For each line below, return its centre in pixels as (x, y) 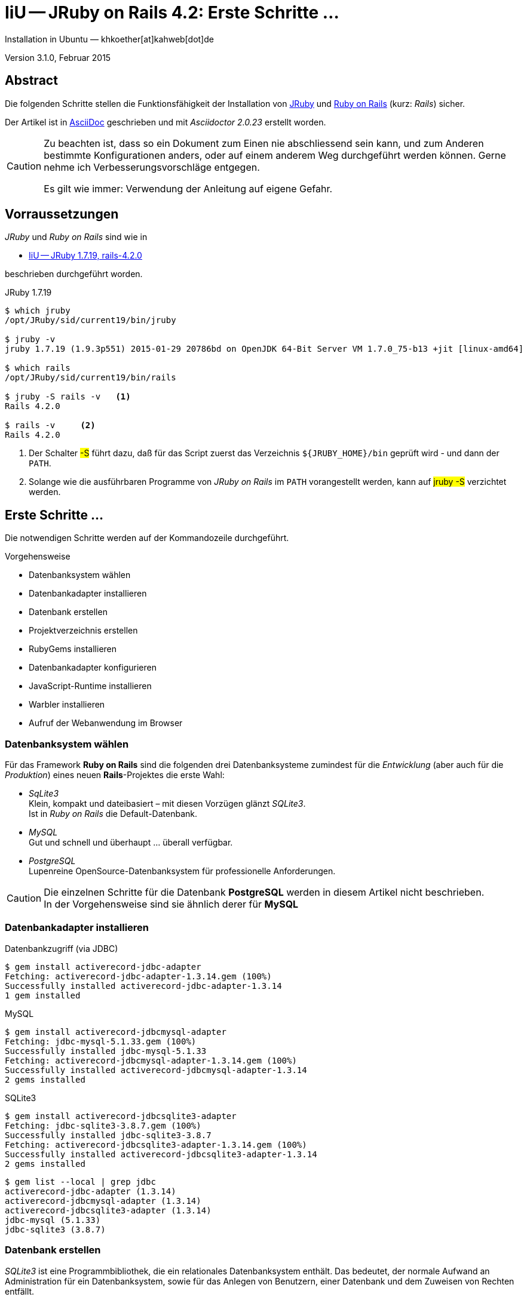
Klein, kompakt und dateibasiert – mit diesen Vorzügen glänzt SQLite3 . (167, 804)
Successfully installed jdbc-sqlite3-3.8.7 (108, 1135)
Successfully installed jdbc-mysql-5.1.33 (106, 1051)
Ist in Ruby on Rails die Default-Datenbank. (113, 814)
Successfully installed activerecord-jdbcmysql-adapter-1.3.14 (156, 1070)
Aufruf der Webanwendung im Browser (106, 723)
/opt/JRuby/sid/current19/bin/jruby (91, 320)
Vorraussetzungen (62, 214)
